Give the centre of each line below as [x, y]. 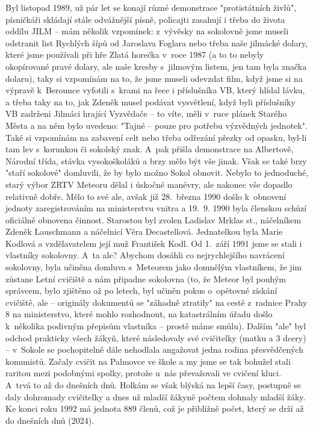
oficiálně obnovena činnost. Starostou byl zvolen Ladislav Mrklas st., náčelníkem [153, 219]
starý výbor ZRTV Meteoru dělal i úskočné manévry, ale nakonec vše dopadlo [149, 184]
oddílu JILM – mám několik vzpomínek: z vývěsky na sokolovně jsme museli [147, 31]
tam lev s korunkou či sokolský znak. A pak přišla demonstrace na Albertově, [150, 149]
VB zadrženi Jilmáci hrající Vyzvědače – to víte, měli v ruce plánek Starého [146, 113]
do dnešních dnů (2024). [50, 420]
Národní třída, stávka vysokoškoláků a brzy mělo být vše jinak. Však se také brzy [156, 160]
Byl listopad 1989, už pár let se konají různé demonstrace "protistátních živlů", [151, 7]
